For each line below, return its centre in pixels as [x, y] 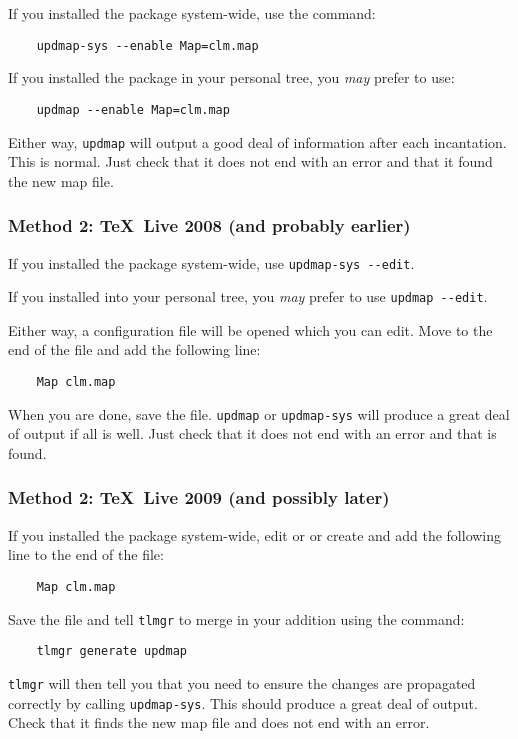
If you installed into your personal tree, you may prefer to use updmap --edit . [248, 296]
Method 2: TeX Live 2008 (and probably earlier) [209, 225]
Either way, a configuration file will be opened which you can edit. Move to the [250, 329]
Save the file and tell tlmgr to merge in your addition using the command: [236, 618]
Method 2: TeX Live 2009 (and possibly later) [199, 497]
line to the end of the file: [86, 554]
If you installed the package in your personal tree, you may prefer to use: [231, 77]
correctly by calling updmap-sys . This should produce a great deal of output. [243, 702]
